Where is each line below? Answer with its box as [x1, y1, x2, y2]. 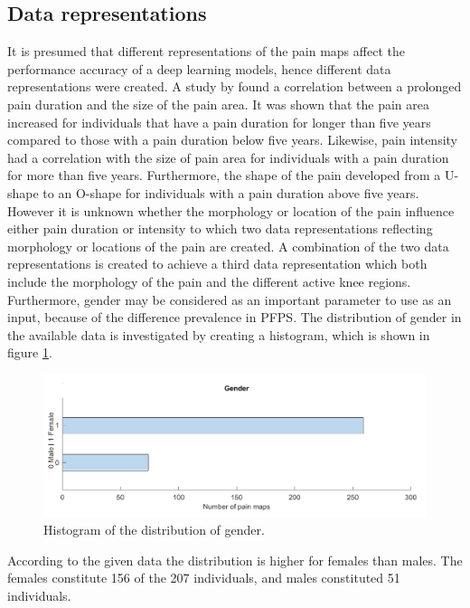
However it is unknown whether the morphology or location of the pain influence [7, 201, 455, 220]
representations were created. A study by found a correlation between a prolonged [7, 77, 462, 96]
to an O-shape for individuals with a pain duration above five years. [42, 183, 419, 202]
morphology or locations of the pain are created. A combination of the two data [7, 236, 449, 255]
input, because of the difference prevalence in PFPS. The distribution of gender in [7, 308, 462, 327]
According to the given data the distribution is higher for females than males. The [7, 550, 463, 569]
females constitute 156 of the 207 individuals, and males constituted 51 [7, 568, 400, 587]
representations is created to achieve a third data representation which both [7, 254, 428, 273]
